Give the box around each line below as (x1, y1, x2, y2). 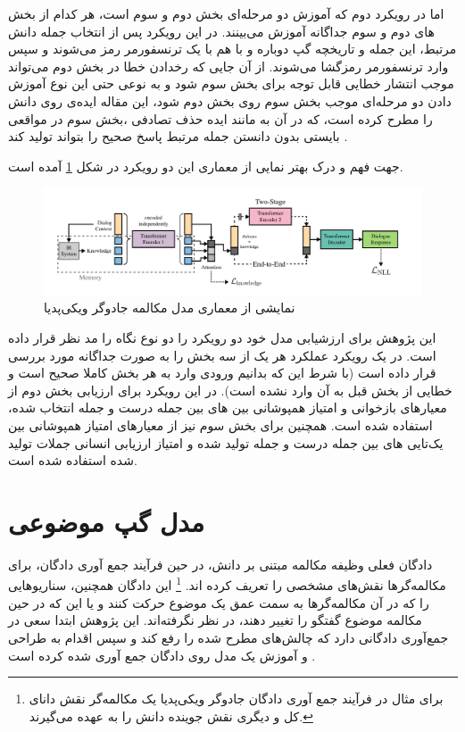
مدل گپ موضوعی (8, 503, 205, 539)
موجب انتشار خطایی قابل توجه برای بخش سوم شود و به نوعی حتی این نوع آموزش (8, 74, 454, 93)
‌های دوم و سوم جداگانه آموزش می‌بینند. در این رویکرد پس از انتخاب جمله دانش (8, 21, 435, 40)
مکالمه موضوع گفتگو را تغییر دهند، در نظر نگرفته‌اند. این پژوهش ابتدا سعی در (8, 611, 422, 629)
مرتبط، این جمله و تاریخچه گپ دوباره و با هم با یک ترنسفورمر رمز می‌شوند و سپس (8, 39, 457, 58)
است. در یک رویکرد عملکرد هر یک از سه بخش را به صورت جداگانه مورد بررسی (8, 345, 436, 364)
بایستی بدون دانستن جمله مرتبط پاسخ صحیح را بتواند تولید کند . (8, 127, 348, 146)
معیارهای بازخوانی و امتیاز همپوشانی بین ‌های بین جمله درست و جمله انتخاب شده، (8, 398, 447, 417)
